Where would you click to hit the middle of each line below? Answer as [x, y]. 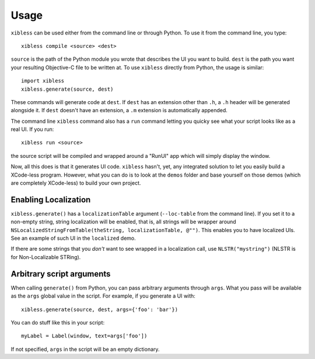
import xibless [43, 81]
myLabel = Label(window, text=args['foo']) [84, 336]
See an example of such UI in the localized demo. [73, 238]
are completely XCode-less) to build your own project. [76, 183]
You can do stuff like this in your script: [58, 322]
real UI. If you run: [32, 129]
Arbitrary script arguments [61, 274]
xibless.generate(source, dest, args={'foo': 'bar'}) [99, 309]
